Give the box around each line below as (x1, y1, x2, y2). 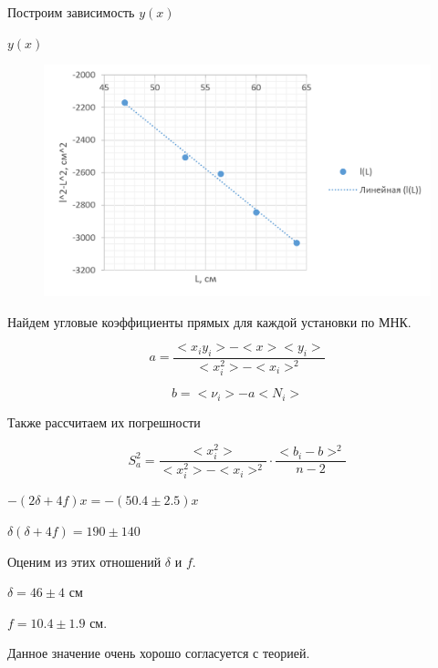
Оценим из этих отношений (7, 551, 162, 570)
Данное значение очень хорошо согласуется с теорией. (7, 643, 310, 663)
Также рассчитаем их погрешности (7, 412, 201, 431)
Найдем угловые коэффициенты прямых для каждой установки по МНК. (7, 312, 412, 331)
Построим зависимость (7, 3, 135, 21)
